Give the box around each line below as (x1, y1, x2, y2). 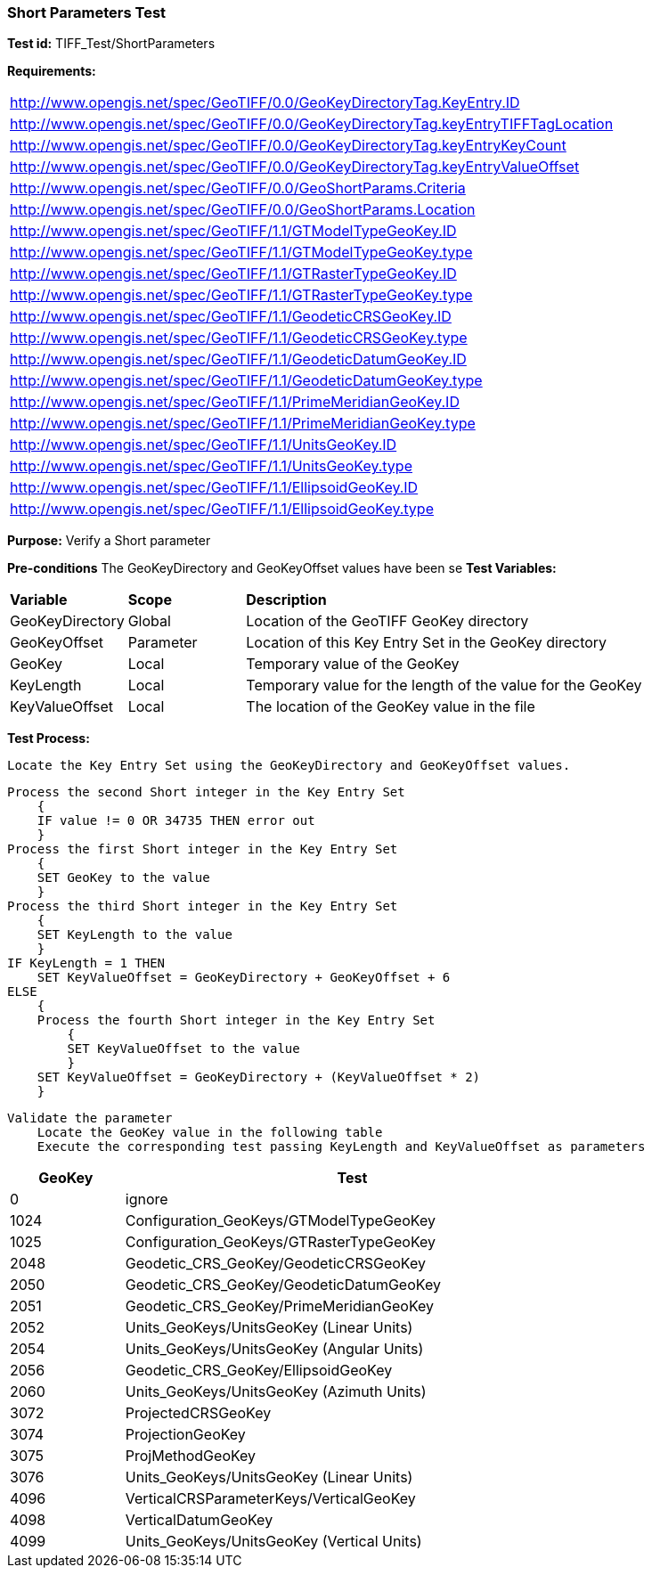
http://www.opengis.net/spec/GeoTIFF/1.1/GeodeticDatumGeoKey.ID (10, 350, 467, 369)
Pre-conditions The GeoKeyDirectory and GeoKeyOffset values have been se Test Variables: (7, 560, 557, 576)
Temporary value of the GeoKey (246, 655, 460, 673)
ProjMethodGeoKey (125, 1447, 257, 1465)
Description (246, 591, 327, 609)
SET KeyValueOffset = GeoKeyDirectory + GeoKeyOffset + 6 (37, 970, 451, 985)
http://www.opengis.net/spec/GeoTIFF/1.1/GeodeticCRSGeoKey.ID (10, 307, 452, 326)
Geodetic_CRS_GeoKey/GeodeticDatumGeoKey (125, 1276, 441, 1294)
